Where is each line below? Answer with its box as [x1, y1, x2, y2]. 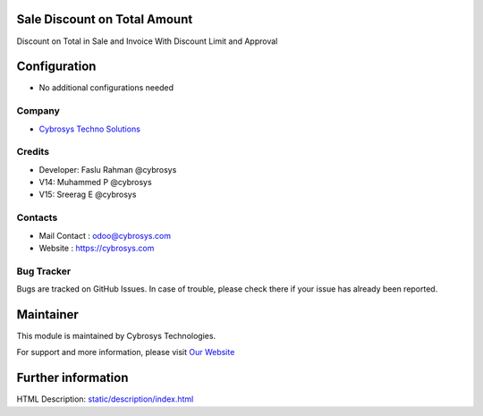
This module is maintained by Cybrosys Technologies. [16, 331, 216, 342]
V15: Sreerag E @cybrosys [38, 189, 137, 200]
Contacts [16, 211, 58, 224]
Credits [16, 146, 49, 158]
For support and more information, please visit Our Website [16, 347, 235, 358]
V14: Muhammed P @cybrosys [38, 177, 152, 188]
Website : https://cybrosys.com [38, 242, 155, 254]
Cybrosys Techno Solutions [38, 123, 140, 134]
